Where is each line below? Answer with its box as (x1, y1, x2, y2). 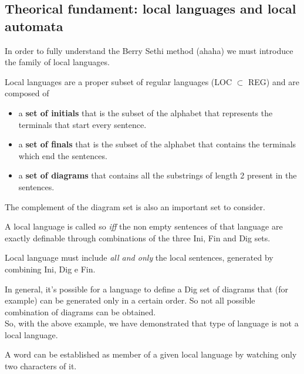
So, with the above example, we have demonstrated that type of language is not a (5, 317, 299, 329)
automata (5, 16, 63, 35)
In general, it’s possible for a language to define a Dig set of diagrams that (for (5, 282, 288, 295)
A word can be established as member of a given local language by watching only (5, 348, 297, 360)
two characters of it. (5, 360, 77, 372)
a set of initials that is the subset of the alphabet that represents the (18, 106, 273, 119)
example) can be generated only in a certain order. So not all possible (5, 294, 255, 306)
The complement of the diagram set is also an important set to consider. (5, 200, 265, 213)
